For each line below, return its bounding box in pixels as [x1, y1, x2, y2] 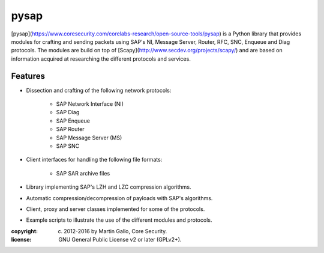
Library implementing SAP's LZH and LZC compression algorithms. [26, 183, 191, 191]
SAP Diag [56, 109, 80, 116]
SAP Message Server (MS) [56, 134, 122, 141]
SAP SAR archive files [56, 169, 110, 177]
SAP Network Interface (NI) [56, 100, 124, 108]
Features [11, 71, 45, 81]
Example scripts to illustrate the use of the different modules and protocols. [26, 216, 212, 224]
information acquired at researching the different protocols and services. [11, 55, 191, 62]
